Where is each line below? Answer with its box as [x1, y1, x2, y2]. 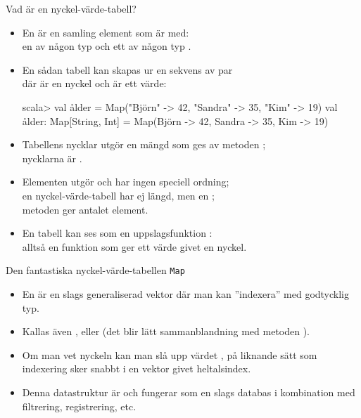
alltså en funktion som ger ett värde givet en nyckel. [22, 239, 247, 254]
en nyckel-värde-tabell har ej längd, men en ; [22, 188, 215, 202]
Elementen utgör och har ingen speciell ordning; [22, 174, 229, 189]
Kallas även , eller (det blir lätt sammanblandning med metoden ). [22, 324, 310, 339]
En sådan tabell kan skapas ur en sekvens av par [22, 62, 233, 77]
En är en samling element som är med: [22, 25, 189, 39]
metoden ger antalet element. [22, 202, 148, 216]
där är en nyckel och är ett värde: [22, 76, 167, 91]
